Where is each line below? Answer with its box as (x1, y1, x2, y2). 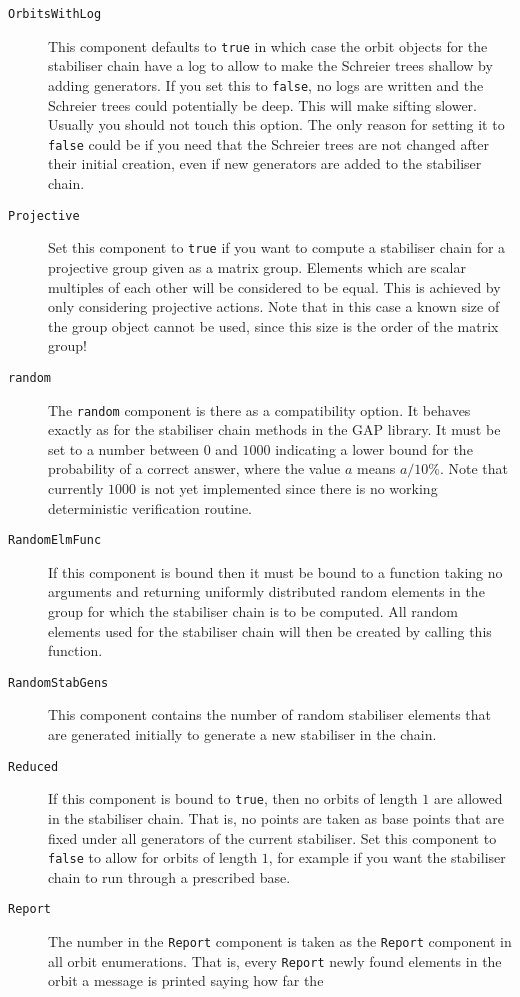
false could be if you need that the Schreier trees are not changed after (48, 133, 489, 154)
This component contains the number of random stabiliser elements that (48, 704, 492, 725)
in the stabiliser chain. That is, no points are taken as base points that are (48, 807, 505, 828)
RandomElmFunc (8, 533, 102, 548)
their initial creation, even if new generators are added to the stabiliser (48, 153, 482, 174)
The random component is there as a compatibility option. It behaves (48, 399, 471, 420)
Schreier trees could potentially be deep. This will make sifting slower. (48, 94, 478, 115)
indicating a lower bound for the (275, 438, 473, 459)
